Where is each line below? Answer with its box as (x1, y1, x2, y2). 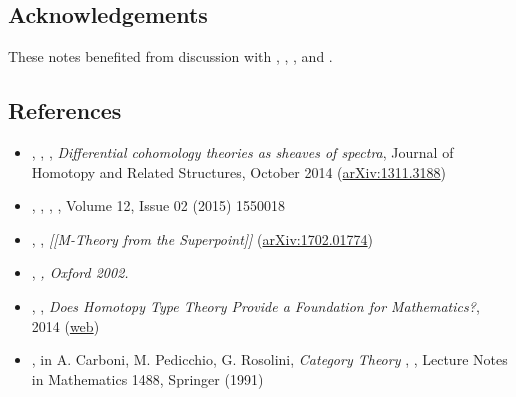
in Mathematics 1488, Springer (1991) (31, 368, 264, 389)
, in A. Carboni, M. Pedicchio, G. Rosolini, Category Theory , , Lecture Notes (31, 349, 508, 370)
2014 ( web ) (31, 315, 100, 336)
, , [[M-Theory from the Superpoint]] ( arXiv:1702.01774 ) (31, 228, 374, 249)
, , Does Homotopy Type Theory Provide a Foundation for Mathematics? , (31, 295, 480, 316)
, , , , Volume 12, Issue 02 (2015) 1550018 (31, 195, 286, 216)
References (8, 95, 122, 126)
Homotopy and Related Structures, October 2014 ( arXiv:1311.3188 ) (31, 161, 447, 182)
